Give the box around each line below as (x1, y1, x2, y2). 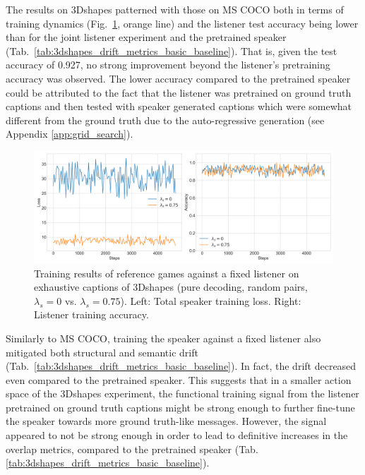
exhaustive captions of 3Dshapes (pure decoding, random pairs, (34, 279, 308, 294)
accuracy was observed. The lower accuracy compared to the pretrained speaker (6, 71, 351, 85)
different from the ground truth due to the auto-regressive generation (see (6, 112, 325, 127)
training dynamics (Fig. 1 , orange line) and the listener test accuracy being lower (6, 16, 359, 30)
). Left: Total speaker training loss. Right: (120, 293, 301, 308)
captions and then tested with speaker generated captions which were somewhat (6, 99, 352, 114)
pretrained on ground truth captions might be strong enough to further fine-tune (6, 399, 355, 414)
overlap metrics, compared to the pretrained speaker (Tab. (6, 441, 258, 456)
